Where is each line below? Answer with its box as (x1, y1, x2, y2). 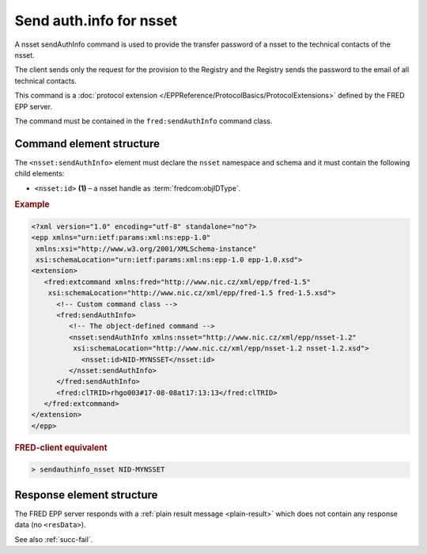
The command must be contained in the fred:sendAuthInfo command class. (14, 116, 273, 126)
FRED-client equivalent (14, 442, 108, 453)
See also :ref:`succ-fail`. (14, 534, 93, 544)
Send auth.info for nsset (14, 12, 178, 29)
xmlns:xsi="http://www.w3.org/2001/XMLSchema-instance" (36, 244, 257, 253)
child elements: (14, 169, 65, 178)
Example (14, 199, 51, 210)
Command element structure (14, 137, 161, 150)
